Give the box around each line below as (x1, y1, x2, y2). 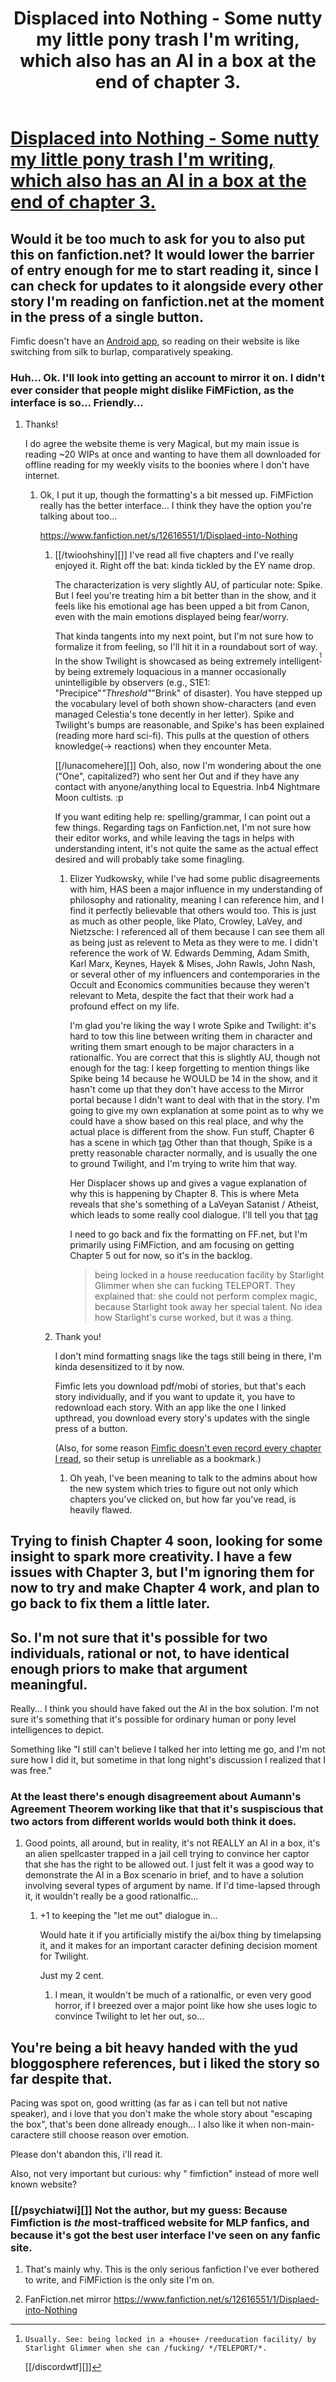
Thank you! (54, 1330, 102, 1342)
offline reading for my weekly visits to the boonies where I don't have (24, 459, 310, 471)
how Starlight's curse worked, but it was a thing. (94, 1311, 294, 1323)
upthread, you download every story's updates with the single (54, 1412, 310, 1424)
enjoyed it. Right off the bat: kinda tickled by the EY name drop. (54, 560, 316, 572)
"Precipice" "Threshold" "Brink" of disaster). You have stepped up (54, 687, 323, 699)
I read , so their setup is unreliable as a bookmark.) (54, 1452, 262, 1464)
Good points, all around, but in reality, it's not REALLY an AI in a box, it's (24, 1837, 321, 1849)
